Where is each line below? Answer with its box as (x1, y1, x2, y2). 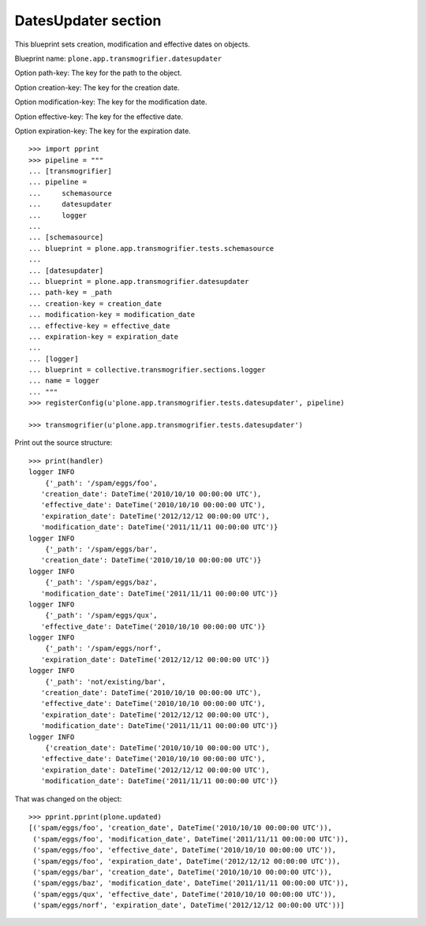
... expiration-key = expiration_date (28, 332, 179, 341)
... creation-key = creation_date (28, 299, 162, 308)
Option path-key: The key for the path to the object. (14, 68, 182, 78)
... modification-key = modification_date (28, 310, 196, 319)
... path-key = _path (28, 288, 112, 297)
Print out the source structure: (14, 438, 113, 447)
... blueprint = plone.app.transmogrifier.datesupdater (28, 277, 249, 286)
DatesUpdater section (14, 12, 162, 29)
